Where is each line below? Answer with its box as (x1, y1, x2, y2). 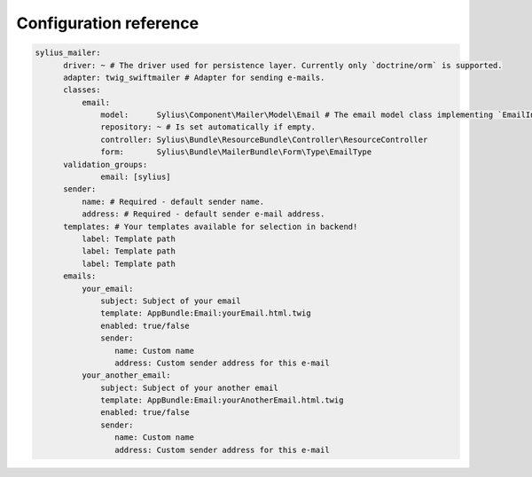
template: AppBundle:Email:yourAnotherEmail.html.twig (100, 395, 344, 405)
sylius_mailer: (35, 48, 101, 58)
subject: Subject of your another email (100, 382, 278, 393)
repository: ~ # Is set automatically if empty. (100, 122, 317, 132)
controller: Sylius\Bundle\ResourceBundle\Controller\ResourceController (100, 134, 428, 145)
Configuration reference (16, 13, 199, 33)
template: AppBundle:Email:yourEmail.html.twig (100, 309, 311, 318)
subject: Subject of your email (100, 295, 241, 306)
